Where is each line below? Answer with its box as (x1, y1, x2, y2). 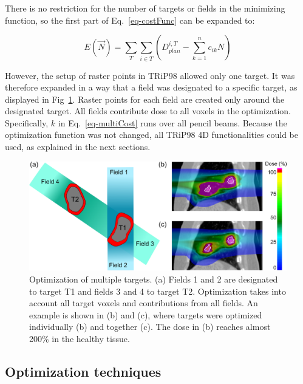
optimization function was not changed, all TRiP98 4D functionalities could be (5, 128, 298, 141)
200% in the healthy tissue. (29, 332, 130, 345)
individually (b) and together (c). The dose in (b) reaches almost (29, 320, 271, 333)
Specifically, (5, 116, 49, 129)
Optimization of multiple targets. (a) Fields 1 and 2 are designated (29, 272, 278, 285)
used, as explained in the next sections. (5, 140, 151, 153)
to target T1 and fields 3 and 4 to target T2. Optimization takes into (29, 284, 286, 297)
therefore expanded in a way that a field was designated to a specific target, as (5, 81, 298, 94)
